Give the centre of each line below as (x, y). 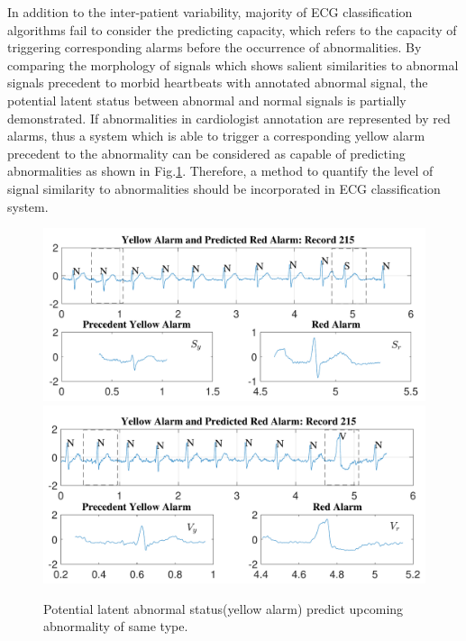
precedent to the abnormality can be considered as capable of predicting (206, 153)
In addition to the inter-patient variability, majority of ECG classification (210, 12)
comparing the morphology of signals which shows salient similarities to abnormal (233, 64)
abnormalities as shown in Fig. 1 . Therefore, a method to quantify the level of (220, 171)
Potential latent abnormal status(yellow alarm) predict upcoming (224, 608)
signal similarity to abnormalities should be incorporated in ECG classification (224, 188)
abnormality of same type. (116, 626)
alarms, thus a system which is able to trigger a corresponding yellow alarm (216, 136)
